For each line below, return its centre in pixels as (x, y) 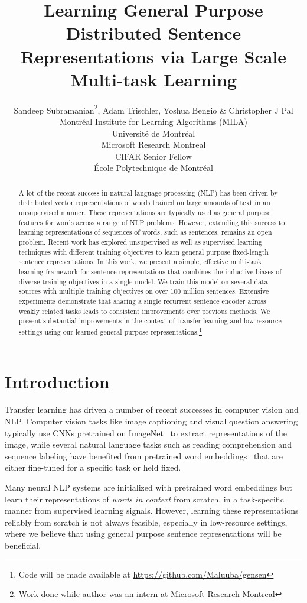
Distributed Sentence (153, 33)
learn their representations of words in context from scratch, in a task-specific (144, 499)
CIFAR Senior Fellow (153, 156)
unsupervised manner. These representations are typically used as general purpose (145, 213)
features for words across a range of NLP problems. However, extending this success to (152, 222)
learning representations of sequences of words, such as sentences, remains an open (145, 232)
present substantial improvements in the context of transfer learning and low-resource (150, 321)
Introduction (57, 381)
